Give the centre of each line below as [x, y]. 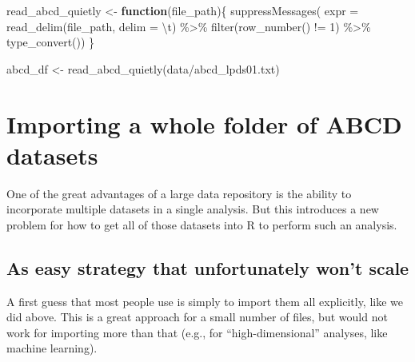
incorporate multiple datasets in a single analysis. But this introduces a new [193, 209]
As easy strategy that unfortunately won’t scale [208, 267]
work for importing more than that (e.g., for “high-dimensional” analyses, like [197, 332]
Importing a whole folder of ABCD [204, 123]
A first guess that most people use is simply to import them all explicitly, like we [205, 301]
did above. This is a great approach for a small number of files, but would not [197, 317]
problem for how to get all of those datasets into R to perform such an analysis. [202, 224]
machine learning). [52, 348]
